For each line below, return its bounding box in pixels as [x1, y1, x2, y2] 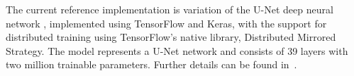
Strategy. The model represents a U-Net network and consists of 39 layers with [6, 43, 348, 58]
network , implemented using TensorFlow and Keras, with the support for [6, 15, 327, 30]
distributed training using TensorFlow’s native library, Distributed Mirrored [6, 30, 336, 44]
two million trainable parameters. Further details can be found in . [6, 57, 297, 72]
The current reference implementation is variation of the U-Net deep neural [6, 2, 333, 16]
